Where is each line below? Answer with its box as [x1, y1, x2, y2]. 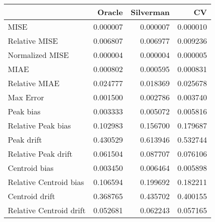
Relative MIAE [8, 77, 59, 89]
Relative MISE [8, 35, 58, 46]
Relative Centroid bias [8, 176, 84, 187]
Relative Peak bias [8, 120, 71, 131]
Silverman [130, 6, 170, 18]
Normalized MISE [8, 49, 69, 60]
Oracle [97, 6, 123, 18]
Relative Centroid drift [8, 204, 86, 216]
